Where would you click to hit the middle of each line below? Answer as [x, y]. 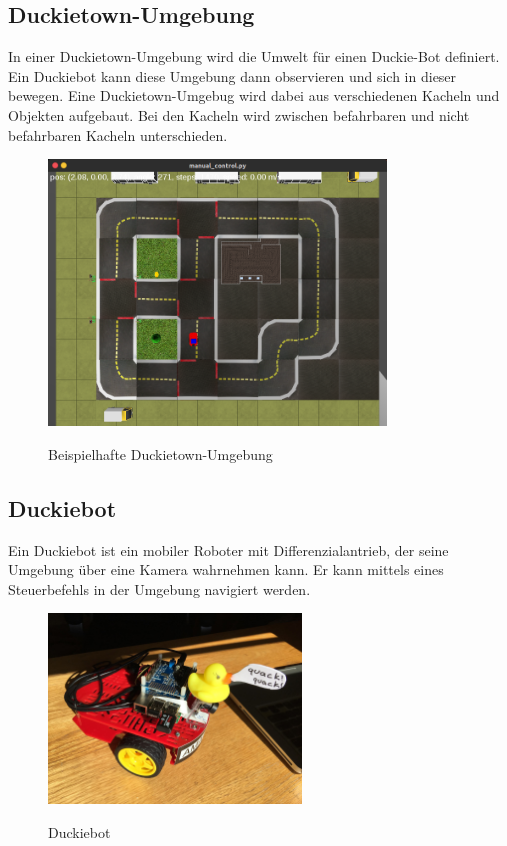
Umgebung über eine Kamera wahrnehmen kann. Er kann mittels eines [226, 569]
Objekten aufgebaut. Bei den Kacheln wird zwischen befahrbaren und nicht [239, 114]
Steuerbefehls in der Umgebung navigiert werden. [159, 588]
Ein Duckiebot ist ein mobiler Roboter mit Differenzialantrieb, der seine [228, 549]
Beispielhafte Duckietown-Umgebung [160, 453]
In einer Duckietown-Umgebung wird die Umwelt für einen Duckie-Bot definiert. [254, 56]
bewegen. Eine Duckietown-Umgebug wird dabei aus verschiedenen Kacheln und [254, 95]
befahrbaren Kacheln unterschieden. [118, 134]
